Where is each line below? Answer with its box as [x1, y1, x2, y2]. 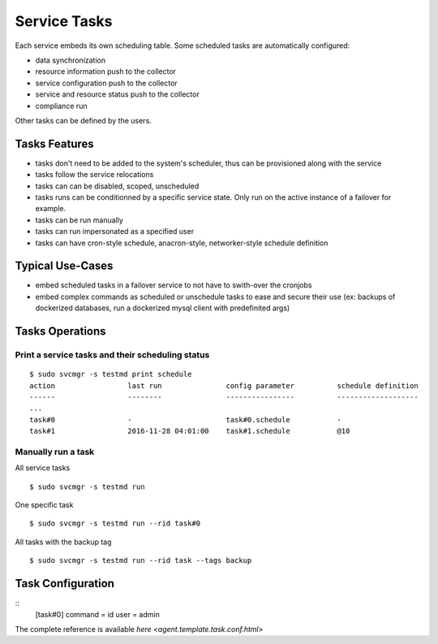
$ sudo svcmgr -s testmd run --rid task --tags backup [29, 556, 252, 565]
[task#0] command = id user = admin [35, 609, 160, 619]
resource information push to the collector [35, 67, 177, 76]
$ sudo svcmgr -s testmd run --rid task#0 [29, 519, 201, 528]
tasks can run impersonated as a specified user [35, 227, 195, 236]
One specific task [15, 500, 74, 510]
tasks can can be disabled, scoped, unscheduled [35, 181, 200, 191]
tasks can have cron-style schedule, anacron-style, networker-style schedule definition [35, 238, 328, 248]
